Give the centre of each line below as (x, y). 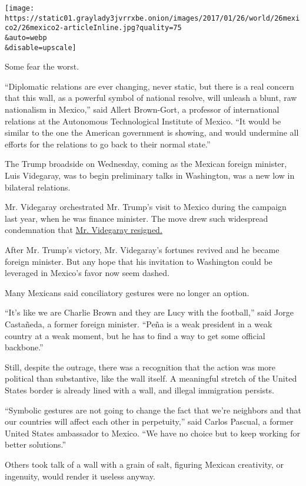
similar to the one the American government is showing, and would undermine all (152, 132)
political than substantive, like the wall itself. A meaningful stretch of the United (151, 378)
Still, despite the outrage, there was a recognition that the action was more (140, 367)
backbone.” (24, 347)
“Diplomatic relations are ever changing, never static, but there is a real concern (149, 86)
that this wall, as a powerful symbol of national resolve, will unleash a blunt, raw (151, 98)
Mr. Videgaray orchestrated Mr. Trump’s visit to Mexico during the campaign (146, 207)
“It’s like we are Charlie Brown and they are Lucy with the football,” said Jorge (149, 312)
